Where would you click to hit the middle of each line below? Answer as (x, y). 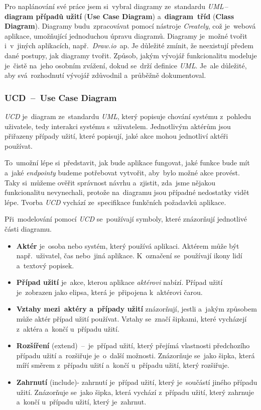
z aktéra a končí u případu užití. (68, 328)
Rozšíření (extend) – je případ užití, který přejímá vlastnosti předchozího (133, 345)
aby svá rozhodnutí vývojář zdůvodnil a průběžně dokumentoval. (105, 75)
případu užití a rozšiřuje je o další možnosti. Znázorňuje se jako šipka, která (136, 355)
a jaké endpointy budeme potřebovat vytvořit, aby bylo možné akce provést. (122, 172)
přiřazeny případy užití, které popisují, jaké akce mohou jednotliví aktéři (116, 136)
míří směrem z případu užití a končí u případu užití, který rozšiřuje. (123, 365)
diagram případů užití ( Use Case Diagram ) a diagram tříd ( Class (119, 16)
